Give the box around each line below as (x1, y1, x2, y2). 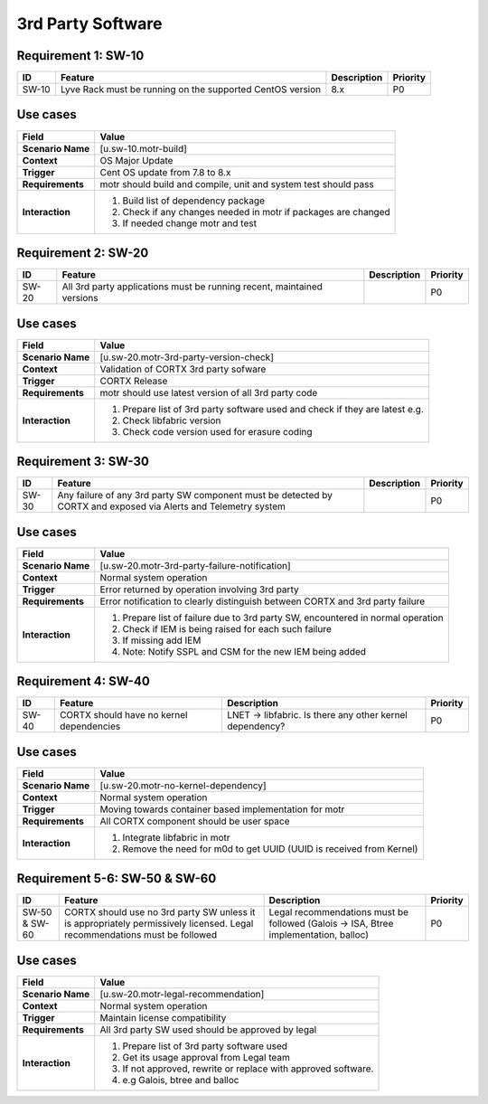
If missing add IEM (122, 634, 202, 646)
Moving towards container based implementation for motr (99, 803, 345, 816)
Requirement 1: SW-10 (16, 48, 145, 63)
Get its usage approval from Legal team (122, 1051, 291, 1063)
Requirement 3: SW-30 (16, 454, 149, 469)
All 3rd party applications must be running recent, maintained (61, 280, 323, 293)
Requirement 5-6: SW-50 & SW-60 (16, 871, 217, 886)
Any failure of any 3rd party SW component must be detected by (57, 489, 333, 502)
